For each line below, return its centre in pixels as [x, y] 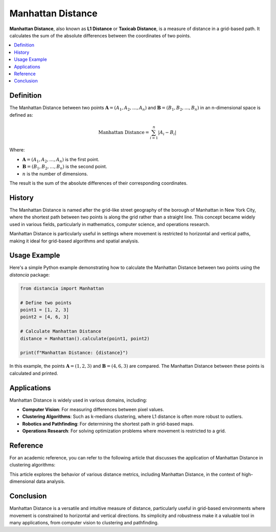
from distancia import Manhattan [62, 288]
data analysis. [51, 481]
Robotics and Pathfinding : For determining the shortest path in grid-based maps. [108, 424]
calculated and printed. [34, 373]
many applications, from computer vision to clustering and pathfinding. [84, 522]
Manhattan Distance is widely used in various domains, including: [78, 400]
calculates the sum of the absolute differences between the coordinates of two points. [100, 35]
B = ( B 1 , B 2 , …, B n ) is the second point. [65, 167]
